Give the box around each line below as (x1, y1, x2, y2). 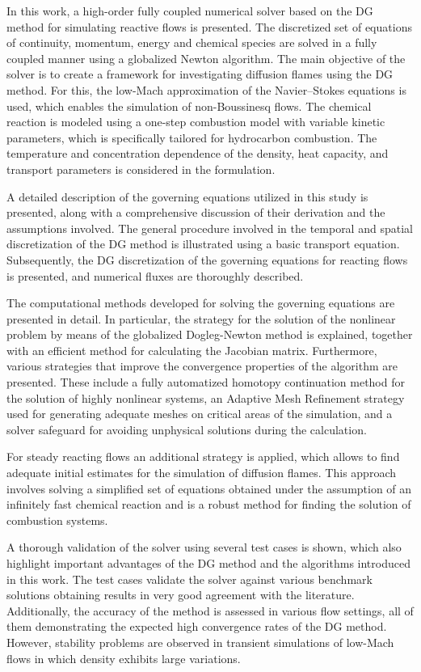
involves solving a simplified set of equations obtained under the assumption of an (6, 480, 412, 497)
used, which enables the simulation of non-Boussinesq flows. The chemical (6, 97, 372, 114)
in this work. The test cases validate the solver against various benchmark (6, 570, 373, 587)
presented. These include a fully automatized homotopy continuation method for (6, 374, 405, 391)
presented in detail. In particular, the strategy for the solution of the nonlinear (6, 310, 396, 327)
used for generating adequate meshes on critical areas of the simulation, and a (6, 405, 393, 422)
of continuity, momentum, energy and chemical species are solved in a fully (6, 34, 377, 51)
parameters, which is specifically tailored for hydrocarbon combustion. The (6, 129, 377, 146)
